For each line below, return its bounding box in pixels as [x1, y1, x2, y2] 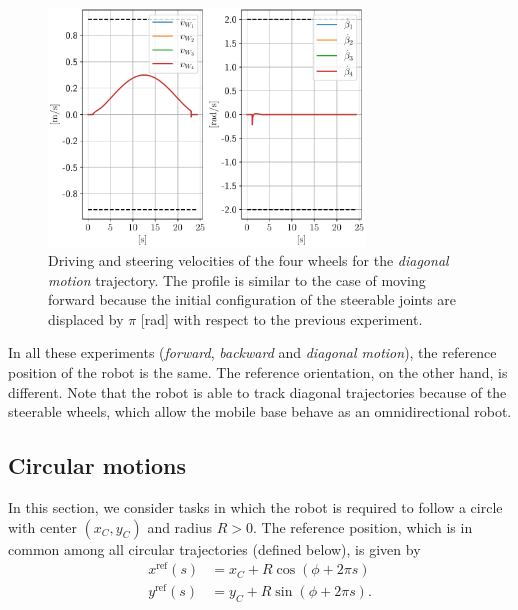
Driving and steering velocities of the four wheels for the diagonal [48, 250, 449, 271]
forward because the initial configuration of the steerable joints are [48, 289, 457, 310]
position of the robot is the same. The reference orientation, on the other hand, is [8, 362, 508, 383]
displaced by [48, 308, 124, 329]
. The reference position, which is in [253, 516, 473, 537]
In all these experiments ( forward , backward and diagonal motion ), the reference [8, 342, 497, 363]
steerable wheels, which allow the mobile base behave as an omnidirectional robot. [8, 401, 512, 422]
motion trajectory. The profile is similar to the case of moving [48, 269, 426, 290]
